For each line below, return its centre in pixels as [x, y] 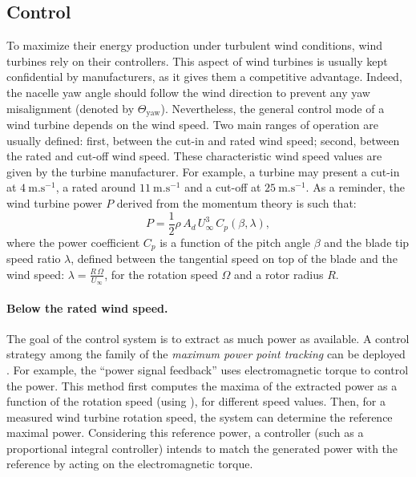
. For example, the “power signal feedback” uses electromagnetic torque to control [208, 369]
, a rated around [96, 187]
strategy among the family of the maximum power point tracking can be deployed [206, 354]
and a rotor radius [279, 274]
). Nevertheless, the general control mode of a [273, 108]
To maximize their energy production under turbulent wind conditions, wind [194, 45]
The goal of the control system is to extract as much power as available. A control [208, 338]
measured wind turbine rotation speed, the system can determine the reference [200, 416]
